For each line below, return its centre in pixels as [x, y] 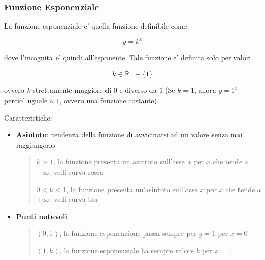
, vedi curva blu [73, 199]
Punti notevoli [42, 216]
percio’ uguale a [29, 100]
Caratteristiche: [28, 117]
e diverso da [138, 90]
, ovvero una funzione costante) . [109, 100]
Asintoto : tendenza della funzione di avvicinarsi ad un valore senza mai [129, 135]
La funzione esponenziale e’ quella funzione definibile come [96, 26]
